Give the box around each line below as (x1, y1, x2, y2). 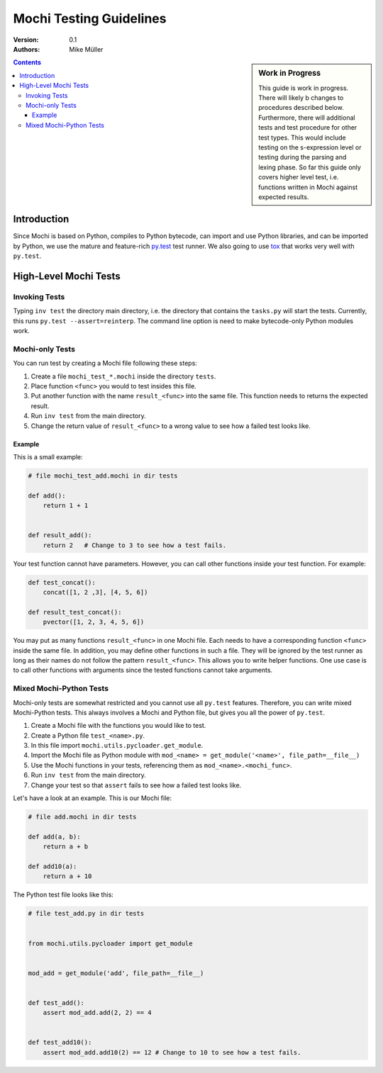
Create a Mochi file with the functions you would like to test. (30, 721, 206, 730)
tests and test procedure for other (258, 123, 357, 132)
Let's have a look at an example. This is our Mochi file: (13, 794, 172, 802)
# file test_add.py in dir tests (28, 909, 145, 918)
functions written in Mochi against (258, 183, 358, 191)
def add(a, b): (28, 833, 81, 841)
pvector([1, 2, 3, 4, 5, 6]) (43, 618, 145, 627)
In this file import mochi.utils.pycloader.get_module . (30, 741, 204, 750)
